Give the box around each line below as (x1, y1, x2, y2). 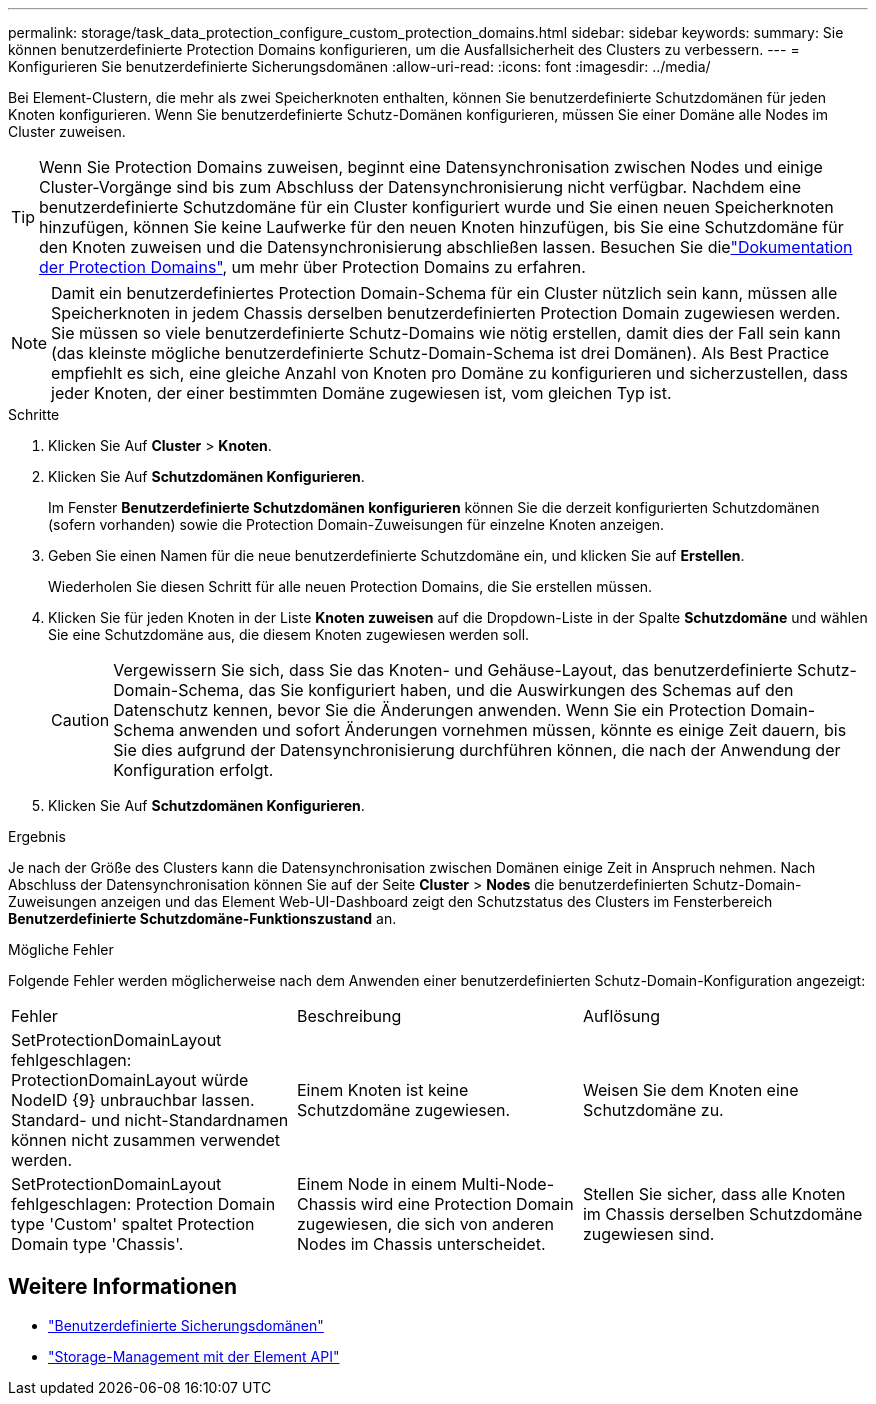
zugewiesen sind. (582, 1224, 715, 1244)
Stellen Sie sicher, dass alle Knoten (582, 1184, 846, 1204)
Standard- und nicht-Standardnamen (11, 1110, 289, 1130)
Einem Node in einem (296, 1174, 457, 1194)
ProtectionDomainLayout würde (11, 1070, 249, 1090)
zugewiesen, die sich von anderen (296, 1214, 555, 1234)
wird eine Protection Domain (360, 1194, 574, 1214)
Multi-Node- (461, 1174, 554, 1194)
